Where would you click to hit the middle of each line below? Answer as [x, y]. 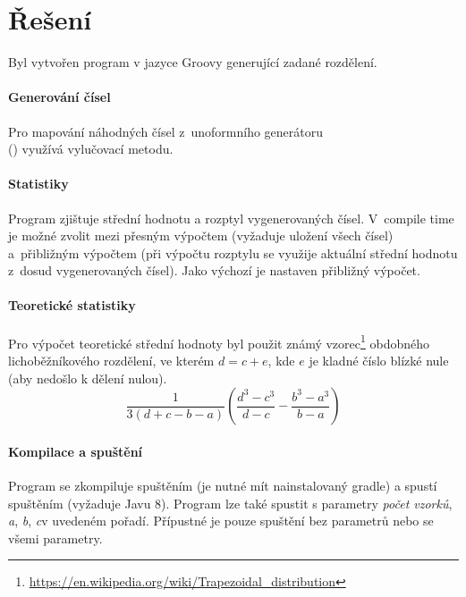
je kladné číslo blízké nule [379, 360]
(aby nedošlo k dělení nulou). [88, 378]
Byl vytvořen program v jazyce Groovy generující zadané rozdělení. [193, 62]
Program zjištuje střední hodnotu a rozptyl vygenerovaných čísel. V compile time [231, 218]
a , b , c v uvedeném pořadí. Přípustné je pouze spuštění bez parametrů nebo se [221, 521]
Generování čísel [59, 97]
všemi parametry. [55, 538]
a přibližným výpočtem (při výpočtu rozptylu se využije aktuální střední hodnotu [233, 252]
